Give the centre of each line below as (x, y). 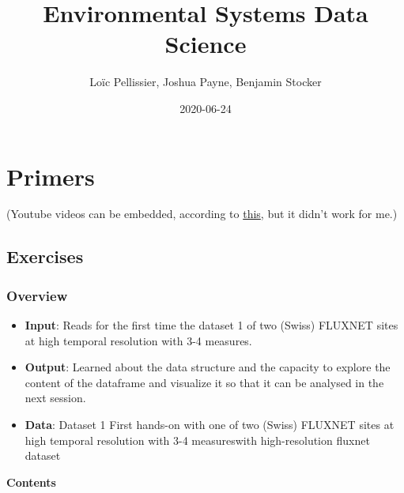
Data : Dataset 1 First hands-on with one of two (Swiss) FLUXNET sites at (210, 424)
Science (206, 44)
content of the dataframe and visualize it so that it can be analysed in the (204, 382)
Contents (31, 482)
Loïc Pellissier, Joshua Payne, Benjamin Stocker (206, 82)
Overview (37, 295)
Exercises (45, 256)
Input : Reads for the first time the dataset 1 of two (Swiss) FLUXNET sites (211, 325)
